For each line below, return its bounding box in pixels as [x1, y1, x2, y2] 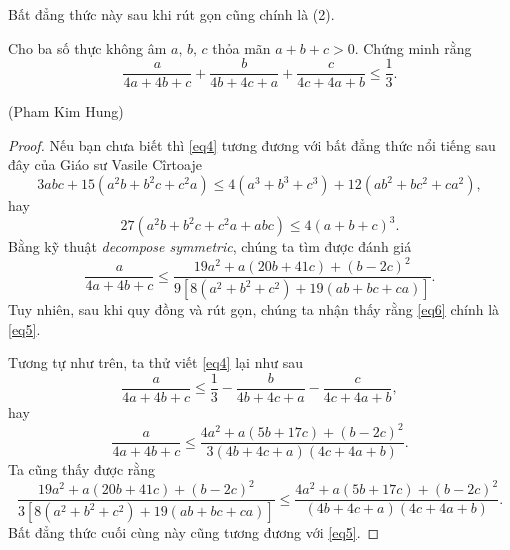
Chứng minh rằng [363, 37, 472, 58]
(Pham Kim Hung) [8, 101, 124, 122]
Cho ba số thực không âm [8, 37, 167, 58]
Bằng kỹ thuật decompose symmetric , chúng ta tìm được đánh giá [8, 236, 412, 257]
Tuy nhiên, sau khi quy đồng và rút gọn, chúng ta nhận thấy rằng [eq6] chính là [8, 299, 500, 320]
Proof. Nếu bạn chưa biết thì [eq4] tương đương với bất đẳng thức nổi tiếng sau [8, 134, 496, 155]
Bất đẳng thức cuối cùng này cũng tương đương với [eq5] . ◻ [8, 522, 380, 543]
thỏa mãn [212, 37, 271, 58]
